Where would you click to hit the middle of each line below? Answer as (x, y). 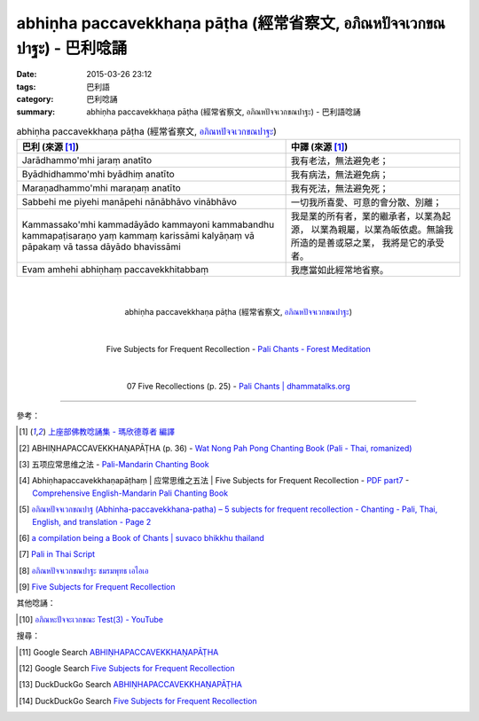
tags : (26, 86)
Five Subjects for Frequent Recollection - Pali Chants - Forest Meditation (239, 349)
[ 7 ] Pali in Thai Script (57, 554)
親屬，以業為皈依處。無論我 (396, 230)
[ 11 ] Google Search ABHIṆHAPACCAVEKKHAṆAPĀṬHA (119, 652)
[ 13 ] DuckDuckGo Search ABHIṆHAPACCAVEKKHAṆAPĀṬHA (131, 685)
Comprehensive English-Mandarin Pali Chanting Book (130, 493)
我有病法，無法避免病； (340, 175)
